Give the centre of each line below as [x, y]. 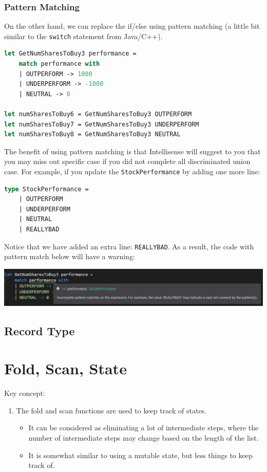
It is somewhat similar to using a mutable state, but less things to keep [140, 455]
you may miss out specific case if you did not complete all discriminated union [127, 161]
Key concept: [25, 393]
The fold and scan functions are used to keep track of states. [111, 410]
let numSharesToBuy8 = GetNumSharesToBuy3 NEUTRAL [92, 134]
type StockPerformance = [46, 189]
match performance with [59, 64]
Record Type [40, 330]
